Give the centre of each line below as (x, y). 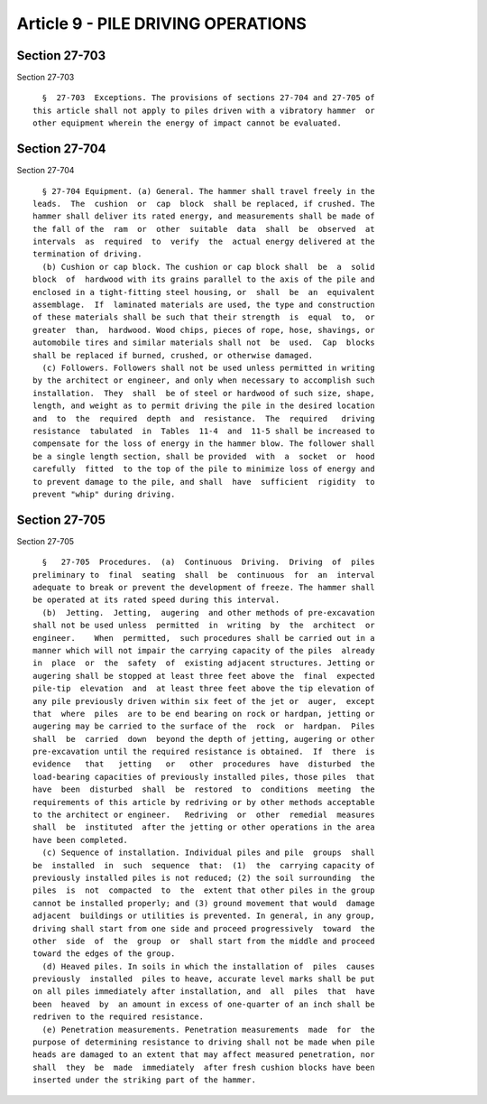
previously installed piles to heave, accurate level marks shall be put (204, 979)
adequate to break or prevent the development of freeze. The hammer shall (204, 587)
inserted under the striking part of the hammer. (145, 1080)
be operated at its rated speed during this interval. (156, 600)
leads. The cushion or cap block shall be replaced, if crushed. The (204, 204)
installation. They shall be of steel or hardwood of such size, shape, (204, 393)
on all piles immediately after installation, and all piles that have (204, 992)
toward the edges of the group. (104, 954)
